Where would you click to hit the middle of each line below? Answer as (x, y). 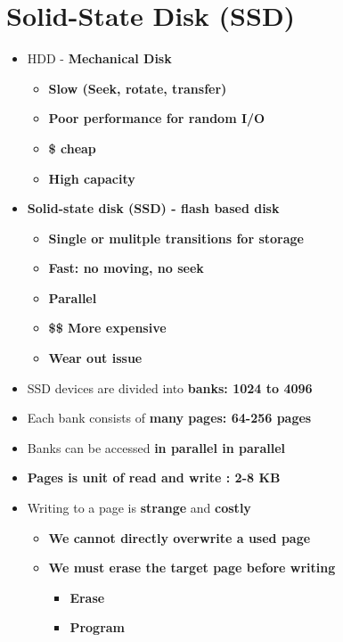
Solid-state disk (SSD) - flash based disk (153, 208)
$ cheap (72, 148)
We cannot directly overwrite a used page (180, 537)
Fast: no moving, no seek (126, 268)
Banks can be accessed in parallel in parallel (156, 447)
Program (98, 627)
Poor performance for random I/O (157, 118)
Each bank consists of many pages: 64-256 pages (169, 418)
